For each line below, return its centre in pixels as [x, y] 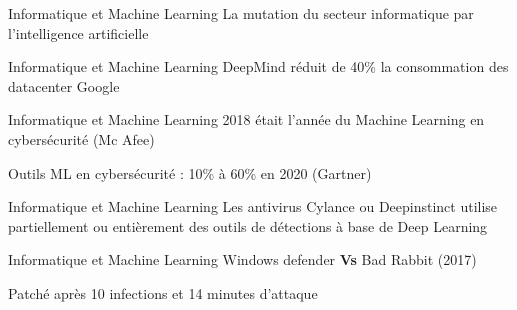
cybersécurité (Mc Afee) [81, 138]
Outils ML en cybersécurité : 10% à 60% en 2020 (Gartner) [190, 172]
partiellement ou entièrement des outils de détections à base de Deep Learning [248, 225]
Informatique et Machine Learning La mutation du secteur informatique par [241, 13]
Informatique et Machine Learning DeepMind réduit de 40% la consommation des [258, 66]
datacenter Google [64, 85]
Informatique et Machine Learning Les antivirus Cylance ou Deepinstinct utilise [253, 206]
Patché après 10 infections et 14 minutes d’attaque [163, 292]
